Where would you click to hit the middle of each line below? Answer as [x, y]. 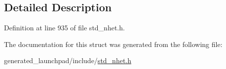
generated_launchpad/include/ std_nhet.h [68, 60]
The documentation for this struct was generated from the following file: [113, 44]
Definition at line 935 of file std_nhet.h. [64, 28]
